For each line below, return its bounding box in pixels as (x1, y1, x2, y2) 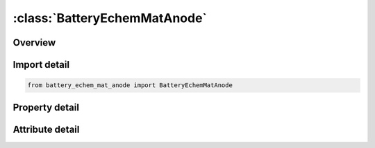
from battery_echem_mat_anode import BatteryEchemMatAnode (27, 82, 233, 89)
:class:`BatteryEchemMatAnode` (12, 10, 208, 26)
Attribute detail (12, 123, 80, 135)
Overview (12, 37, 56, 48)
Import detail (12, 59, 69, 71)
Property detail (12, 101, 80, 113)
